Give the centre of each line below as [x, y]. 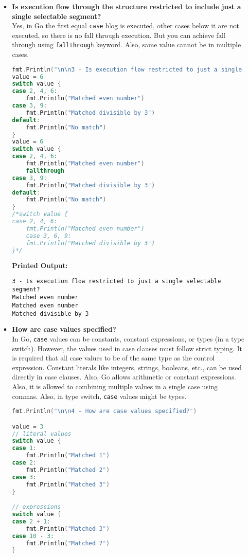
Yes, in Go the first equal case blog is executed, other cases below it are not [125, 26]
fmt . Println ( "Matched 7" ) [68, 543]
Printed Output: [40, 265]
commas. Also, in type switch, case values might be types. [99, 396]
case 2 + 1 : [31, 521]
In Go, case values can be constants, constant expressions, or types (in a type [128, 338]
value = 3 [28, 426]
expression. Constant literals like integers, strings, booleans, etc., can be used [127, 367]
